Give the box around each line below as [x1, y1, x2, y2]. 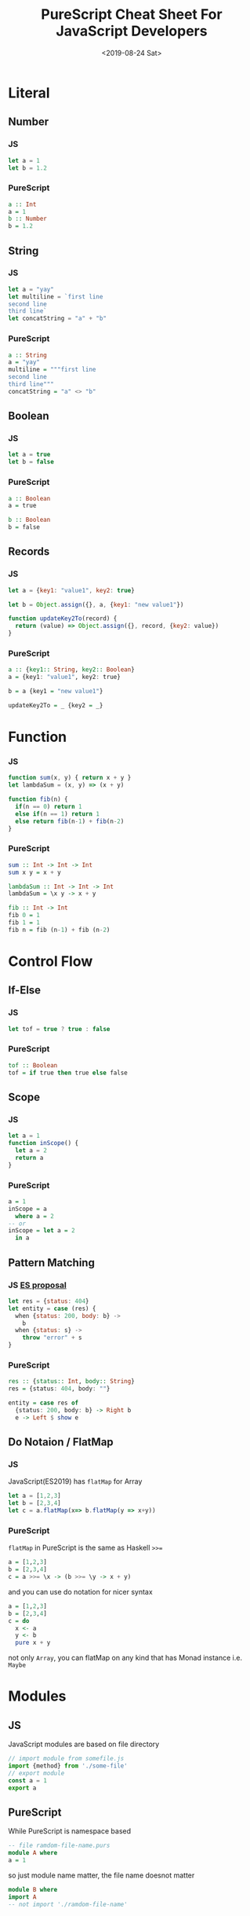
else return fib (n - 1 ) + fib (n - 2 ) [15, 817, 125, 825]
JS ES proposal [8, 1279, 67, 1290]
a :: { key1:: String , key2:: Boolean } [8, 666, 135, 674]
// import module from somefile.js [8, 1755, 125, 1763]
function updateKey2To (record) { [8, 615, 118, 622]
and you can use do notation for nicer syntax [8, 1587, 153, 1596]
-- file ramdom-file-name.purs [8, 1841, 111, 1850]
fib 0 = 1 [8, 912, 41, 919]
